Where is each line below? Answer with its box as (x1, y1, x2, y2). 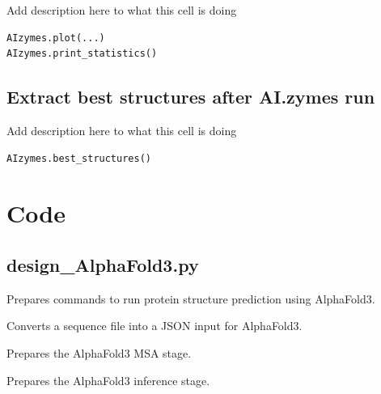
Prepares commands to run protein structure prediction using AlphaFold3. (6, 290, 375, 307)
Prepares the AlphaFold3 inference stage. (6, 371, 210, 388)
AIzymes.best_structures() (6, 152, 151, 164)
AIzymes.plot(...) (6, 32, 105, 44)
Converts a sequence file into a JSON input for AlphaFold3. (6, 317, 303, 334)
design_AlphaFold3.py (6, 252, 199, 277)
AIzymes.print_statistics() (6, 48, 158, 60)
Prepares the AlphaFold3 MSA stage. (6, 344, 192, 361)
